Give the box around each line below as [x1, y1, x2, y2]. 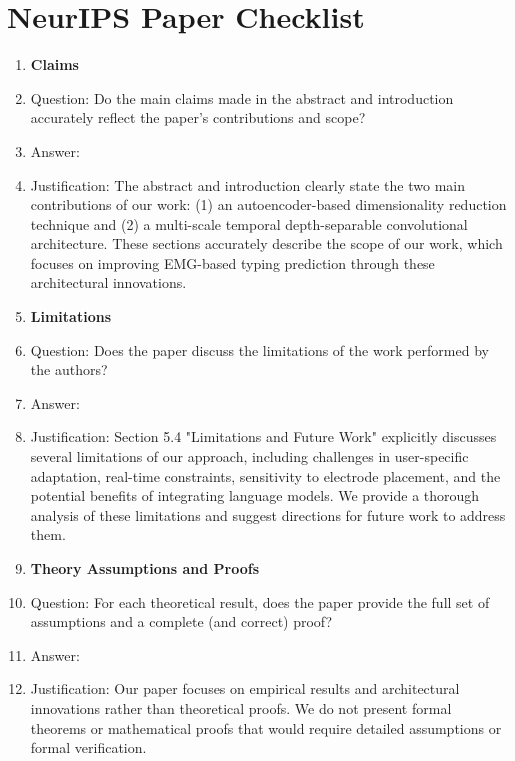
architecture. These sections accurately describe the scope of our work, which [30, 233, 503, 254]
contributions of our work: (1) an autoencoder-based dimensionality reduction [30, 194, 507, 215]
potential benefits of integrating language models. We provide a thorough [30, 485, 480, 506]
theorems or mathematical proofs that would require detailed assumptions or [30, 717, 502, 738]
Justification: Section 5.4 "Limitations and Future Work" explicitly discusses [30, 426, 497, 447]
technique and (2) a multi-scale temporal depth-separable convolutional [30, 213, 468, 234]
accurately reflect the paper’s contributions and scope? [30, 107, 366, 128]
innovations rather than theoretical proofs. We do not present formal [30, 697, 452, 718]
